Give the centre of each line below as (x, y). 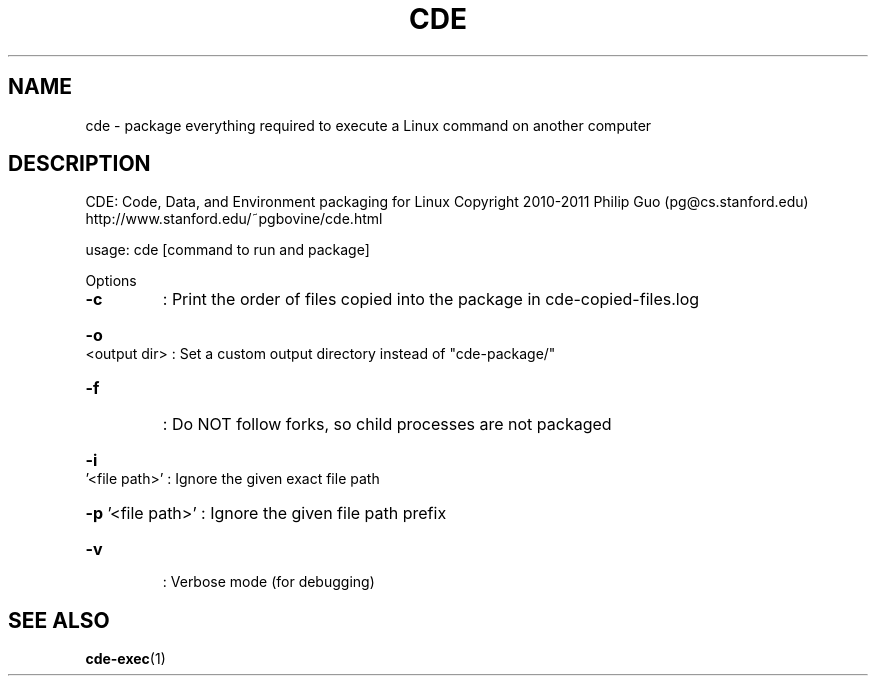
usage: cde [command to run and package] (227, 250)
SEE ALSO (59, 620)
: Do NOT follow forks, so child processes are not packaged (387, 424)
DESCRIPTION (79, 164)
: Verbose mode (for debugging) (268, 582)
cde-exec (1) (125, 659)
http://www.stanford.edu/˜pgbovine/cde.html (234, 219)
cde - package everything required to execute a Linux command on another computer (368, 125)
